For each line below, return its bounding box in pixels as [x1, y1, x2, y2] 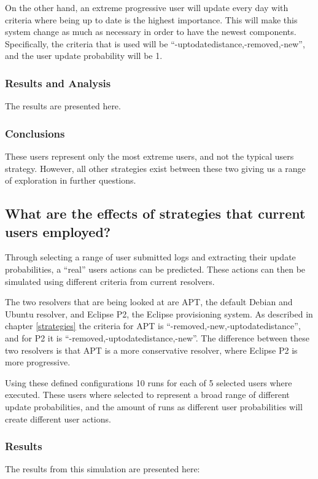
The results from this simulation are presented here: [5, 462, 200, 475]
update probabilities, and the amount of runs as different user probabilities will [5, 400, 303, 413]
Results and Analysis [5, 75, 111, 90]
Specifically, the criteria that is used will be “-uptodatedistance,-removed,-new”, [5, 37, 305, 50]
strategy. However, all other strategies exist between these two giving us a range [5, 162, 306, 174]
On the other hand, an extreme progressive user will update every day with [5, 1, 289, 14]
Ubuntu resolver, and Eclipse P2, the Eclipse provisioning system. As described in [5, 307, 313, 320]
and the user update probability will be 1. [5, 49, 163, 62]
